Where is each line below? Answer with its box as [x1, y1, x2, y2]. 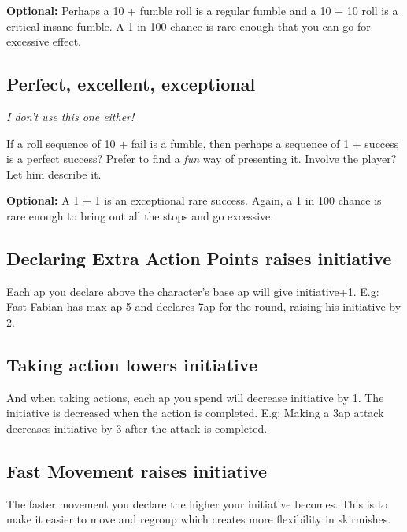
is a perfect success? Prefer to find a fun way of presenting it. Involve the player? [6, 150, 397, 167]
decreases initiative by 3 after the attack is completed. [6, 419, 268, 436]
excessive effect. [6, 33, 81, 50]
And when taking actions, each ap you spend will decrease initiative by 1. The [6, 389, 384, 405]
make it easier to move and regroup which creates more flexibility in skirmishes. [6, 511, 391, 527]
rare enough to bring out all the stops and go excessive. [6, 207, 274, 224]
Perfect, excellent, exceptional [6, 72, 256, 96]
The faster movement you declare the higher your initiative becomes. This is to [6, 495, 388, 512]
